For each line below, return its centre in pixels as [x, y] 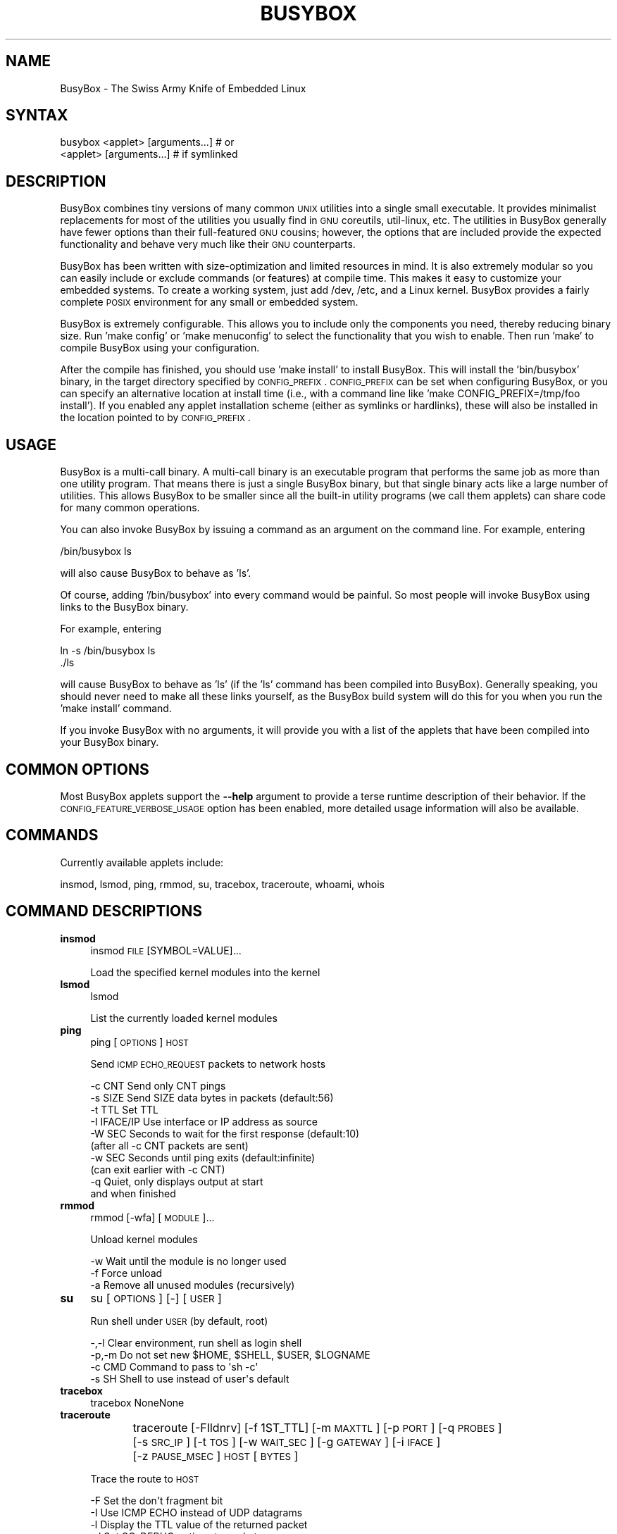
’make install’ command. [116, 709]
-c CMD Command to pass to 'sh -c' [174, 1366]
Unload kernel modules [144, 1239]
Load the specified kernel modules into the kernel [205, 972]
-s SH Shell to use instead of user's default [190, 1378]
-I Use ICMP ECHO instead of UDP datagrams [197, 1512]
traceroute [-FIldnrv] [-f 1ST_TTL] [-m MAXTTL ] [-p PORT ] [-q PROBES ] [317, 1427]
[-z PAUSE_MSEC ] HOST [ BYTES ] [216, 1455]
